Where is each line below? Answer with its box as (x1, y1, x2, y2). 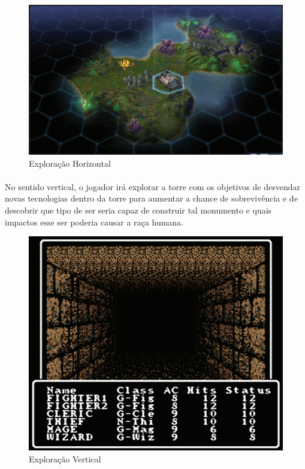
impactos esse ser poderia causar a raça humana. (5, 215, 184, 228)
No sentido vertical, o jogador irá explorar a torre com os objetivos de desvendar (5, 180, 300, 193)
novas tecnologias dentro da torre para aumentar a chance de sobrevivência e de (5, 192, 298, 205)
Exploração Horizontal (29, 157, 111, 169)
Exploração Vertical (29, 452, 101, 465)
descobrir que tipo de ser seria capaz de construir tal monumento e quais (5, 204, 272, 217)
